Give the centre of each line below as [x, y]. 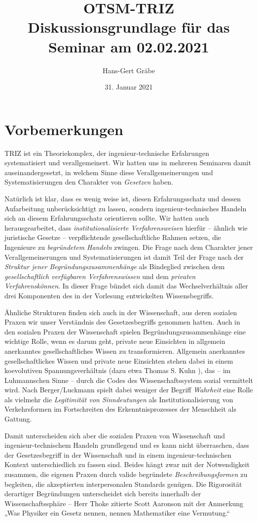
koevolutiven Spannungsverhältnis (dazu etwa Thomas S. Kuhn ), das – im [118, 370]
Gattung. [18, 419]
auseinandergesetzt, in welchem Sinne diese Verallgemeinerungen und [109, 172]
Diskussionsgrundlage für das [129, 27]
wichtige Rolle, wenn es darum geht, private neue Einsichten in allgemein [115, 341]
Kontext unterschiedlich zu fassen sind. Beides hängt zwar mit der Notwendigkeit [127, 464]
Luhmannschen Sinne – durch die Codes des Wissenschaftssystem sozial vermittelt [129, 380]
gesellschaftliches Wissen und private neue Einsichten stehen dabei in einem [119, 360]
